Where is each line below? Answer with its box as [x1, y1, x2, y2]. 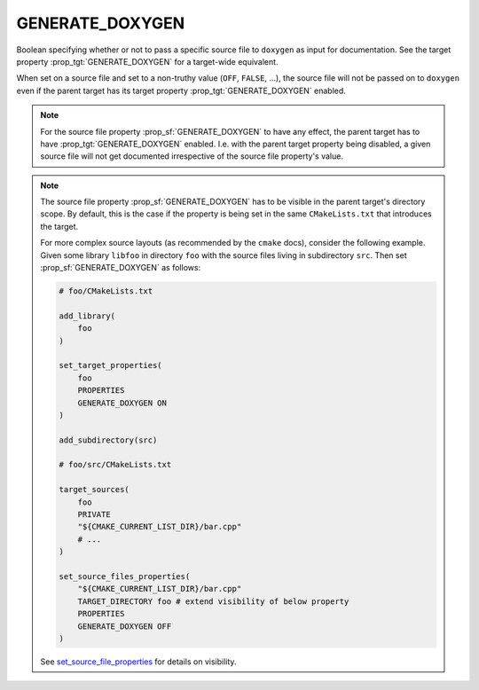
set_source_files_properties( [59, 571, 191, 581]
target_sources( [59, 484, 130, 495]
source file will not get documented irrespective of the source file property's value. [40, 151, 343, 161]
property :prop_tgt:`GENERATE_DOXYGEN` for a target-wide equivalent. [16, 56, 279, 67]
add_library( [59, 310, 115, 321]
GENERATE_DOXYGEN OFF [77, 621, 172, 631]
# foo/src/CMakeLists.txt [59, 459, 172, 470]
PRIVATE [77, 510, 111, 520]
